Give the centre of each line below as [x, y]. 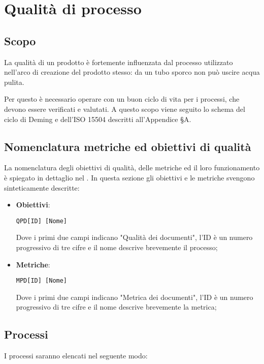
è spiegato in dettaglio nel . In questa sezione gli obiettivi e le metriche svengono [129, 177]
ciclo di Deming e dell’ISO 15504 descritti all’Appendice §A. [98, 119]
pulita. [14, 82]
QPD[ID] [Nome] [42, 221]
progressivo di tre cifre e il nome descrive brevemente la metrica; [116, 307]
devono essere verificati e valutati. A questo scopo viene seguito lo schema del [125, 109]
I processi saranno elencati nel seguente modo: [76, 356]
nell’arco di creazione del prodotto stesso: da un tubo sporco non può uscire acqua [132, 72]
